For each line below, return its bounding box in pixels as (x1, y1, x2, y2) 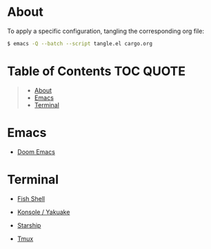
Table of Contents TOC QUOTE (7, 63, 186, 79)
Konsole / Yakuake (17, 208, 70, 216)
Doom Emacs (17, 147, 55, 155)
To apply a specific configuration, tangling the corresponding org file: (7, 27, 205, 35)
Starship (17, 221, 41, 229)
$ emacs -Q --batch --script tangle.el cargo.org (7, 40, 153, 47)
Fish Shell (17, 194, 46, 203)
